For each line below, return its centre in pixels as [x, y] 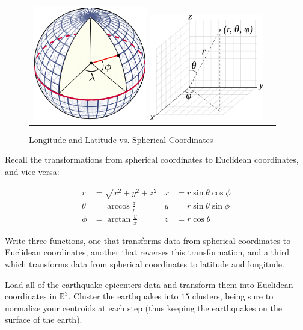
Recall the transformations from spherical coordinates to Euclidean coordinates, [152, 160]
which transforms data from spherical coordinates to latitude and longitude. [145, 264]
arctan [119, 219]
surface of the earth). [44, 319]
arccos [118, 206]
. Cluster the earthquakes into [123, 296]
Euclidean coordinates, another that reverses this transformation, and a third [147, 252]
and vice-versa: [32, 171]
